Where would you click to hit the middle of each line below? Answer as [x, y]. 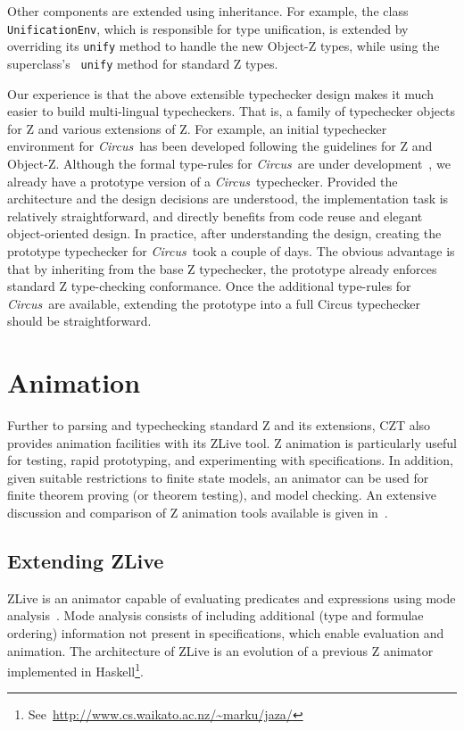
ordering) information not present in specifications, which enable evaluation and [226, 632]
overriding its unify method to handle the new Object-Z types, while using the [224, 46]
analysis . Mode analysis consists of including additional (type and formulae [215, 615]
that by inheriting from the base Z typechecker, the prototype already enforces [222, 268]
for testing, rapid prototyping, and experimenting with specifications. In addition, [230, 460]
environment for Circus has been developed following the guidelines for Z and [220, 146]
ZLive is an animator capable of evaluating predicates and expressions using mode [232, 597]
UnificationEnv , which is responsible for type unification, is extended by [208, 28]
